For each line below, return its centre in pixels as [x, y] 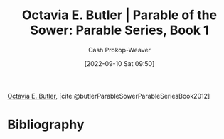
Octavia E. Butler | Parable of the [119, 15]
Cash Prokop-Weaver [119, 50]
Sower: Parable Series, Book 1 [119, 30]
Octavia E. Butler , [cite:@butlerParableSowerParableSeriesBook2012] [109, 96]
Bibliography [46, 125]
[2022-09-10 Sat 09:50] [119, 63]
